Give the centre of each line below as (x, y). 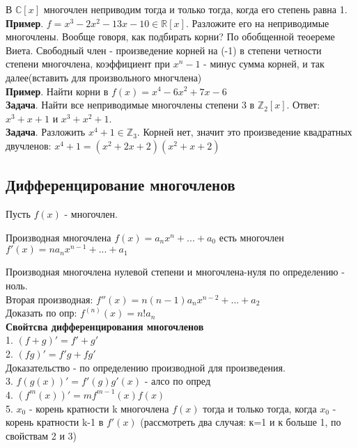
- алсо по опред (177, 381)
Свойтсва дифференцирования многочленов (105, 326)
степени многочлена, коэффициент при (88, 64)
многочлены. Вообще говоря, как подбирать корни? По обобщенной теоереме (170, 37)
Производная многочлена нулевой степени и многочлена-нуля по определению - (175, 272)
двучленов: (29, 145)
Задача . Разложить (46, 132)
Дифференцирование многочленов (120, 185)
